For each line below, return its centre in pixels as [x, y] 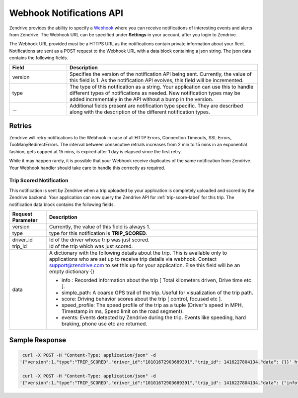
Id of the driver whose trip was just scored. [99, 240]
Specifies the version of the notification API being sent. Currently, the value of [161, 74]
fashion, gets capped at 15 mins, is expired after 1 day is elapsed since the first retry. [96, 151]
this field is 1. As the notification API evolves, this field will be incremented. [157, 80]
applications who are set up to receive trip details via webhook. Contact [133, 259]
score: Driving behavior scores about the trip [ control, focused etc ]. [142, 298]
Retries [21, 126]
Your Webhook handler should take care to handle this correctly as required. [87, 168]
